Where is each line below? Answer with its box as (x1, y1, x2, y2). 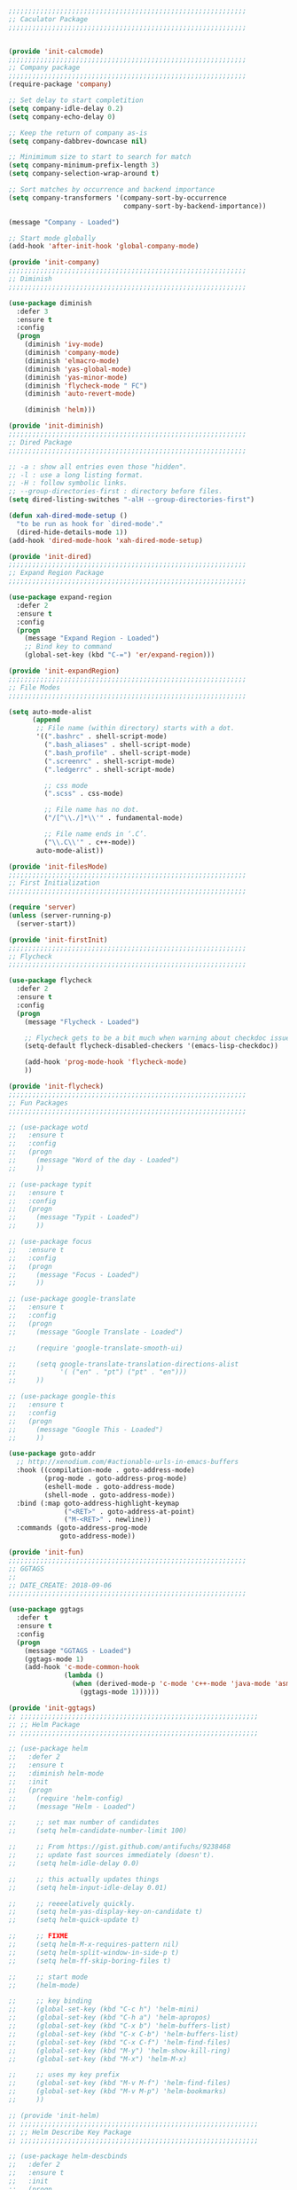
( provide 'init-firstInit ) (8, 935, 108, 944)
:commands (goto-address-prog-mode (16, 1524, 148, 1532)
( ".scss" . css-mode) (43, 789, 124, 799)
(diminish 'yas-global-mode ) (24, 365, 132, 374)
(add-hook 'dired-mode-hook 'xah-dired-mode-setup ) (8, 536, 203, 545)
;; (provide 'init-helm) (8, 2111, 100, 2120)
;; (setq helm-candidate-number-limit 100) (8, 1826, 188, 1835)
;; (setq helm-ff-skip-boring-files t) (8, 1956, 172, 1965)
